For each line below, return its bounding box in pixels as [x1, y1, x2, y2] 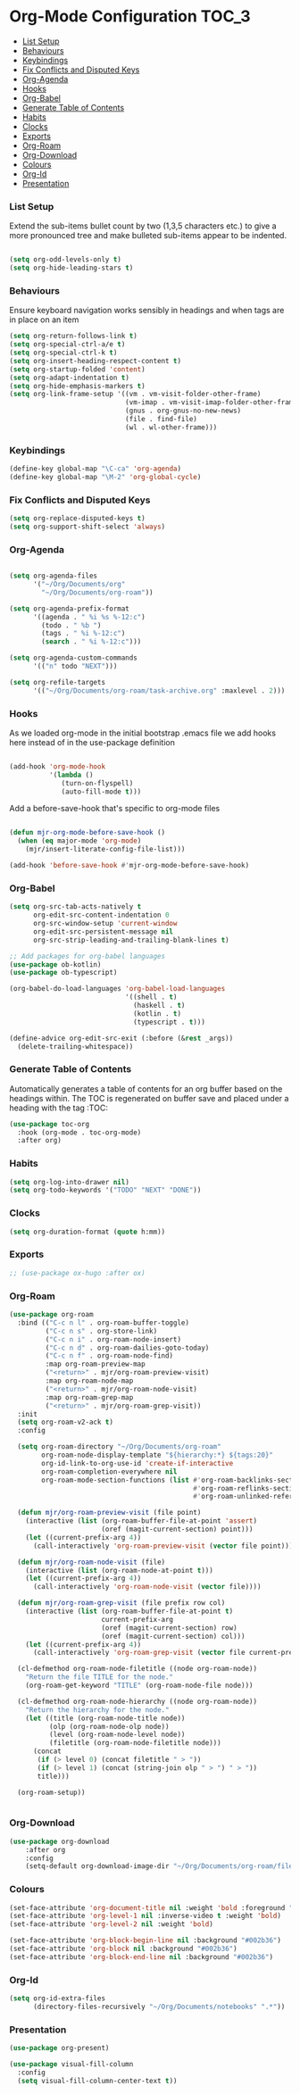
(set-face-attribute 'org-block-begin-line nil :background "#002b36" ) [9, 1936, 281, 1945]
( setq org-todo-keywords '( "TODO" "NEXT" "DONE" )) [9, 1185, 202, 1195]
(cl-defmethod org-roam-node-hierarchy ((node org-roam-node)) [17, 1697, 257, 1706]
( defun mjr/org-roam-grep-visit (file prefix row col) [17, 1599, 226, 1608]
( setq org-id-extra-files [9, 1994, 105, 2003]
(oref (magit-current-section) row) [101, 1623, 238, 1633]
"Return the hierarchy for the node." [25, 1705, 170, 1715]
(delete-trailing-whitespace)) [17, 1042, 134, 1051]
